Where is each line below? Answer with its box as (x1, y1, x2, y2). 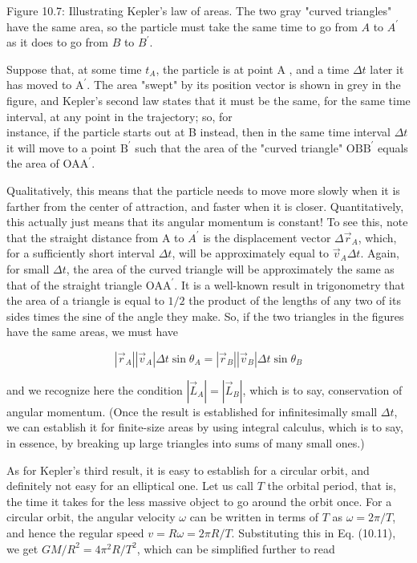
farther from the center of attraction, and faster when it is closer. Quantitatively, (6, 197, 404, 214)
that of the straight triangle (6, 276, 142, 293)
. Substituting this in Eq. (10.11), (231, 525, 396, 541)
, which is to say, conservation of (242, 381, 403, 398)
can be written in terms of (189, 508, 319, 525)
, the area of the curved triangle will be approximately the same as (66, 260, 395, 277)
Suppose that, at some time (6, 60, 142, 77)
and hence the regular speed (6, 525, 144, 541)
